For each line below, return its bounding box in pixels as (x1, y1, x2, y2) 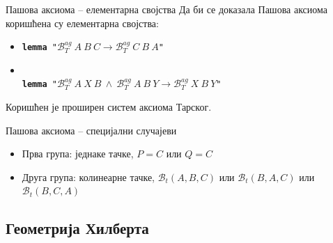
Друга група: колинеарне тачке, (22, 169, 155, 184)
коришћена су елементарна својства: (6, 15, 159, 30)
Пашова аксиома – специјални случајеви (6, 123, 177, 137)
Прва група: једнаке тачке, (22, 146, 134, 161)
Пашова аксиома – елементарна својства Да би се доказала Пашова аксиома (6, 2, 328, 16)
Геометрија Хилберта (6, 217, 149, 239)
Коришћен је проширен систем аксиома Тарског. (6, 100, 212, 114)
